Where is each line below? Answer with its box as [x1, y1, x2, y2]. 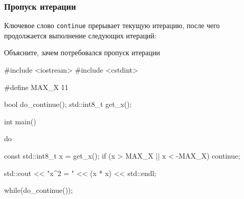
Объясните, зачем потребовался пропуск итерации [4, 47, 160, 58]
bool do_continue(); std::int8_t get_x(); [4, 99, 132, 109]
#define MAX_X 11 [4, 81, 69, 92]
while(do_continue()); [4, 185, 73, 195]
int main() [4, 116, 36, 126]
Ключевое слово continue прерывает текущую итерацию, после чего [4, 20, 220, 31]
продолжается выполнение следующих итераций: [4, 30, 157, 40]
